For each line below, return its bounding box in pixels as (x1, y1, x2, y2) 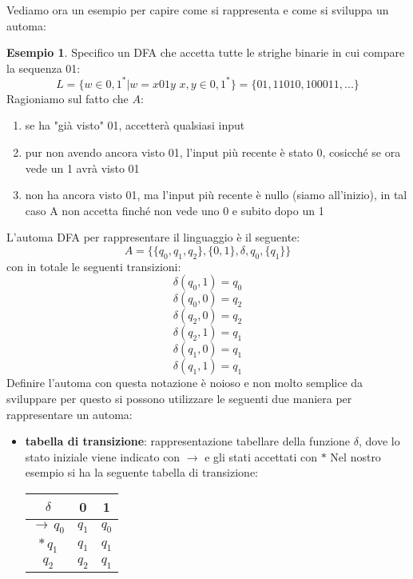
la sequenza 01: (6, 59, 81, 76)
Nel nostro (330, 448, 381, 465)
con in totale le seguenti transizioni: (6, 258, 181, 274)
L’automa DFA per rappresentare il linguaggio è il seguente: (6, 229, 300, 246)
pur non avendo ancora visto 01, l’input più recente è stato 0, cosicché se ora (25, 144, 401, 161)
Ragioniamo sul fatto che (6, 90, 129, 106)
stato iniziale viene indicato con (25, 448, 181, 465)
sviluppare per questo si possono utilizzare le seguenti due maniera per (6, 390, 352, 407)
